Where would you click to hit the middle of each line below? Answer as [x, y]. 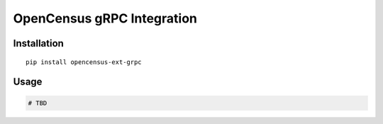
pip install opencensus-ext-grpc [84, 62]
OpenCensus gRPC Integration [105, 18]
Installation [38, 43]
